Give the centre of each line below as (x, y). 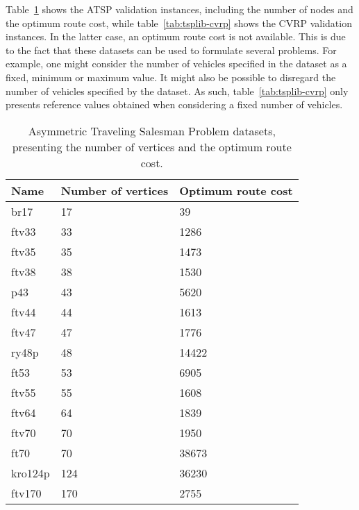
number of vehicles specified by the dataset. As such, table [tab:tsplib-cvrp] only (177, 91)
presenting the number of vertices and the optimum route (152, 146)
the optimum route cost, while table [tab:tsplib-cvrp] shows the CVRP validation (179, 23)
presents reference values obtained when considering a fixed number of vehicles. (174, 104)
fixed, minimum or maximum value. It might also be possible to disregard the (171, 77)
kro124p (31, 473)
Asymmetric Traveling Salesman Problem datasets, (152, 130)
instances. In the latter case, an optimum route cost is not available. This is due (176, 36)
